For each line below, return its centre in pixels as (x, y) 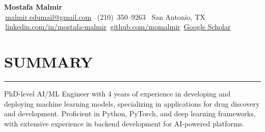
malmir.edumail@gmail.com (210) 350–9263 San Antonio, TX (105, 16)
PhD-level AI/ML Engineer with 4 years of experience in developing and (117, 93)
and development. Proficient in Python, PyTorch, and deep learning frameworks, (130, 113)
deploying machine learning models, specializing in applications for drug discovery (132, 103)
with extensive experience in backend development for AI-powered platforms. (124, 123)
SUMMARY (48, 61)
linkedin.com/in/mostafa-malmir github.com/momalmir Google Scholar (118, 27)
